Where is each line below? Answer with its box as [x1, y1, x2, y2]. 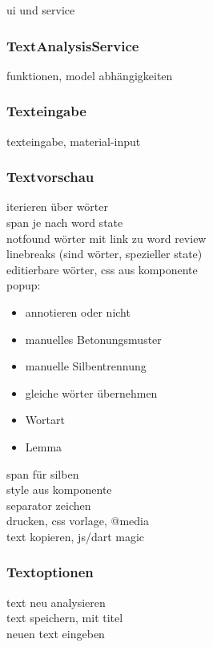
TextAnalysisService [6, 35, 139, 55]
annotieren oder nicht [25, 304, 131, 320]
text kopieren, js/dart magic [6, 528, 145, 544]
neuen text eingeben [6, 625, 105, 641]
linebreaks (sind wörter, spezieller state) [6, 245, 203, 262]
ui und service [6, 2, 75, 18]
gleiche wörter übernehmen [25, 384, 158, 401]
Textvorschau [6, 167, 94, 187]
